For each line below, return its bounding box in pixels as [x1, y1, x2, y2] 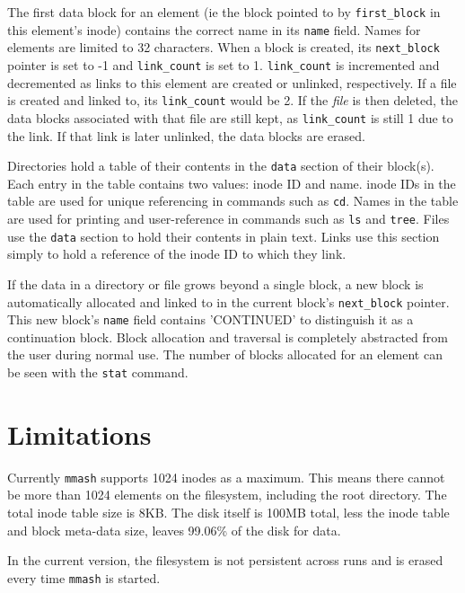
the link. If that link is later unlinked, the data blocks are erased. [7, 126, 365, 145]
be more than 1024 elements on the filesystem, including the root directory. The [7, 485, 447, 504]
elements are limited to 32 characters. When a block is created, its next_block [7, 38, 440, 57]
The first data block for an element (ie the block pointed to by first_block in [7, 3, 441, 21]
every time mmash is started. [7, 568, 161, 587]
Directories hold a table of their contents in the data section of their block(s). [7, 156, 434, 175]
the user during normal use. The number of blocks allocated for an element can [7, 345, 443, 364]
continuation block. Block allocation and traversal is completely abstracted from [7, 327, 448, 346]
